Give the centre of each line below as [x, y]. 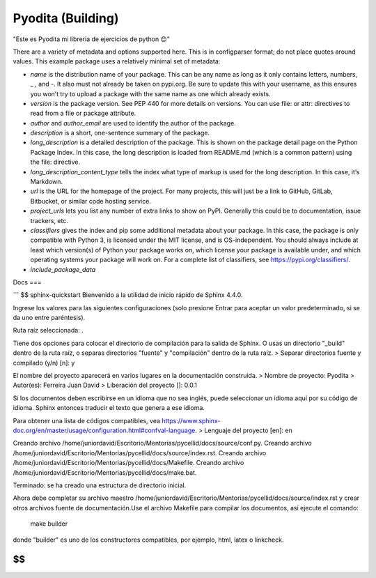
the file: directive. [55, 162]
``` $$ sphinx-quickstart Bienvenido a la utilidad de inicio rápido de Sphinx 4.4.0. [128, 295]
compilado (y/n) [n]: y [44, 363]
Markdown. [46, 182]
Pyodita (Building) [66, 18]
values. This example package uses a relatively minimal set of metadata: [117, 61]
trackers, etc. [49, 220]
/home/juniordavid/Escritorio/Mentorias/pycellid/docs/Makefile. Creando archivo [128, 463]
